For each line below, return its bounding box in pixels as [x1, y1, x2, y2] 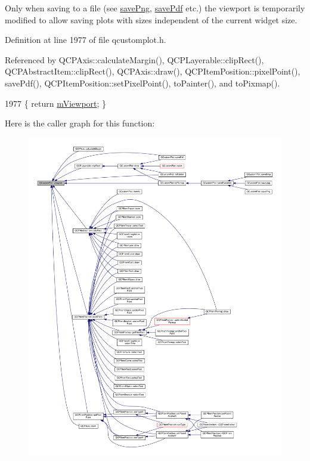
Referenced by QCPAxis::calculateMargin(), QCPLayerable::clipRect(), [5, 53, 264, 66]
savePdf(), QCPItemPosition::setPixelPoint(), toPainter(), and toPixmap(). [5, 76, 280, 89]
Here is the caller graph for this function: [5, 117, 155, 129]
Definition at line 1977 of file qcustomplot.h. [5, 33, 166, 46]
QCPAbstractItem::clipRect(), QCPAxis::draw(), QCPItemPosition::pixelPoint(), [5, 65, 300, 78]
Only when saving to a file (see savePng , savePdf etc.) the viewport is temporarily [5, 2, 305, 14]
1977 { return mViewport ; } [5, 97, 107, 109]
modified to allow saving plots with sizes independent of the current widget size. [5, 13, 297, 26]
